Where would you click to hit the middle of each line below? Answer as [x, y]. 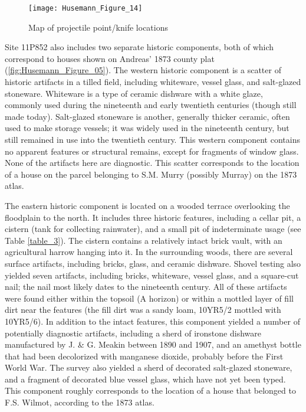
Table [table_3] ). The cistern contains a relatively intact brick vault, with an [144, 240]
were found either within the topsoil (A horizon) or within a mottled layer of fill [149, 298]
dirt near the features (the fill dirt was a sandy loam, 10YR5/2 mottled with [143, 310]
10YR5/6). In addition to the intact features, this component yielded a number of [152, 321]
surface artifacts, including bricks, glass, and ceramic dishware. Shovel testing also [153, 263]
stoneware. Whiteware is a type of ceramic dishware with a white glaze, [134, 93]
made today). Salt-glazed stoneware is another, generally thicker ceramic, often [147, 116]
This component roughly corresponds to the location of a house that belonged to [150, 390]
